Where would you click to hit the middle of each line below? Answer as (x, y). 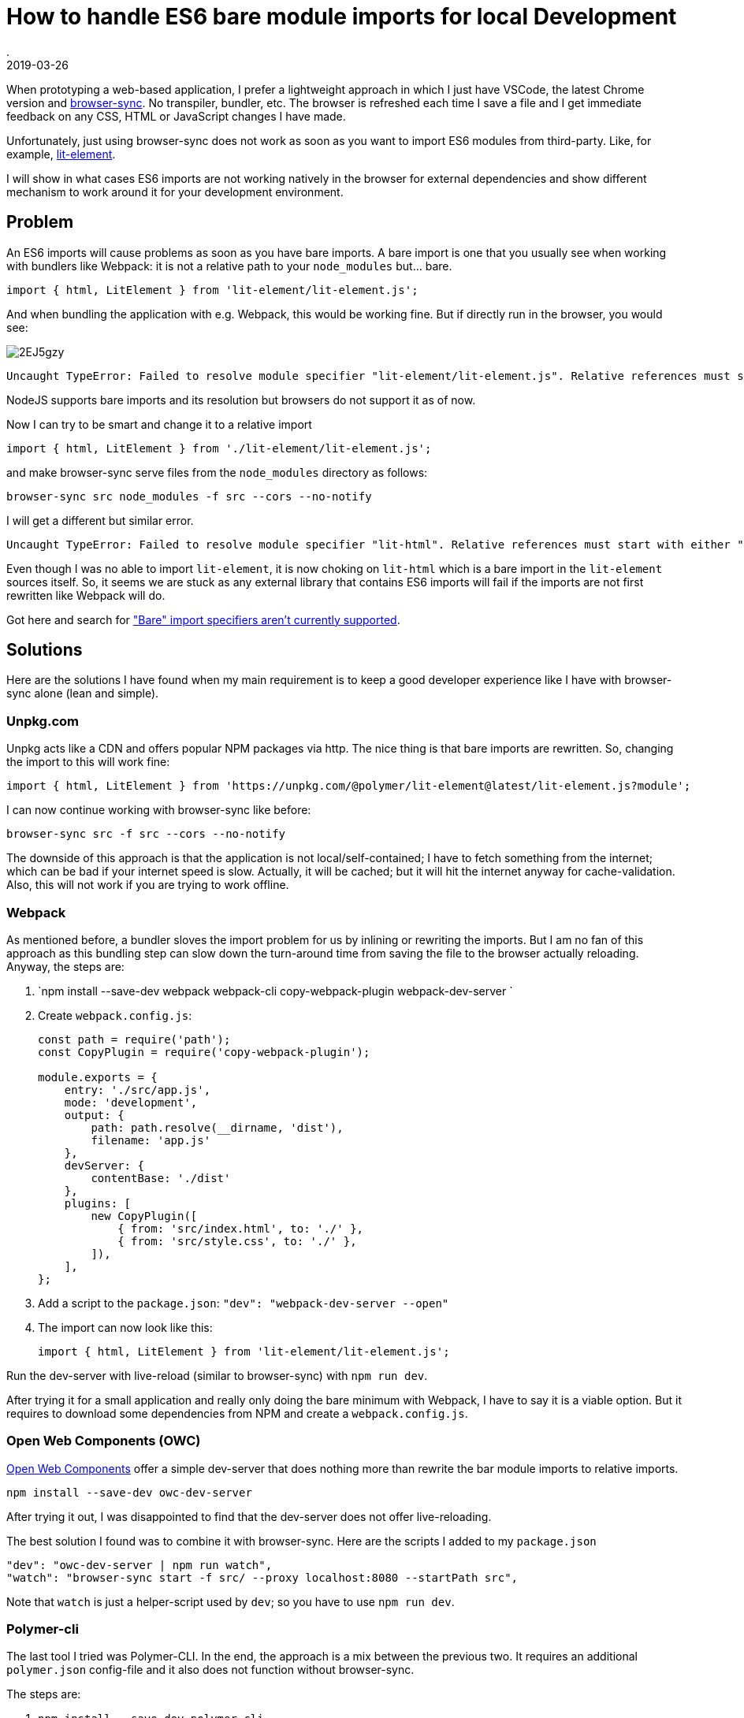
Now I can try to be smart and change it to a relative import (159, 424)
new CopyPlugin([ (144, 1216)
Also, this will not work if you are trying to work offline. (148, 885)
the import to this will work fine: (88, 762)
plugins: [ (98, 1203)
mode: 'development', (131, 1102)
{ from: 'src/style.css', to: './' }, (237, 1241)
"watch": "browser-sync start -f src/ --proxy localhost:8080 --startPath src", (262, 1577)
